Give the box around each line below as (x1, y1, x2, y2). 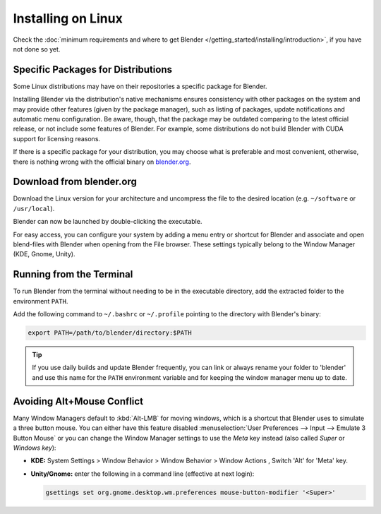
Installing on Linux (13, 11, 123, 26)
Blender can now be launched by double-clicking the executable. (13, 217, 202, 226)
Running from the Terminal (13, 268, 133, 280)
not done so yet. (13, 44, 61, 53)
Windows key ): (13, 443, 56, 452)
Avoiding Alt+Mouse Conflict (13, 395, 144, 407)
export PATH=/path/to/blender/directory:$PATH (28, 329, 192, 337)
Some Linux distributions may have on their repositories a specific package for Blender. (13, 82, 267, 90)
